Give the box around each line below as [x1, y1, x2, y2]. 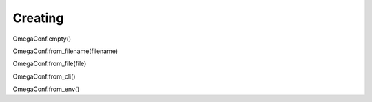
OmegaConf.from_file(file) [12, 59, 87, 68]
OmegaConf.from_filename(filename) [12, 47, 118, 55]
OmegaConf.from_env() [12, 85, 80, 93]
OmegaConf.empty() [12, 34, 72, 43]
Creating [12, 10, 64, 25]
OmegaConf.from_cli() [12, 72, 76, 81]
